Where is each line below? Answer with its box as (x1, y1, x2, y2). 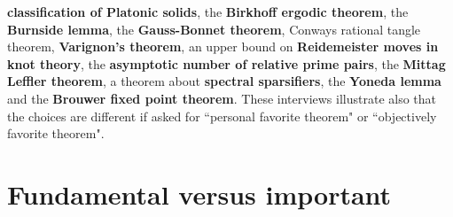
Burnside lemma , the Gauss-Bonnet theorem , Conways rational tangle (7, 19, 421, 38)
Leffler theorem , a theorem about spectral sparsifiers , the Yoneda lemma (7, 72, 441, 90)
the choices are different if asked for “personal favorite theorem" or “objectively (7, 106, 437, 125)
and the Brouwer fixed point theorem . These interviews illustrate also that (7, 89, 437, 107)
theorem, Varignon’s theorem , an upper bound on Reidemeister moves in (7, 37, 439, 56)
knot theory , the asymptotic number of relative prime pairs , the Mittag (7, 54, 446, 73)
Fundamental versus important (7, 175, 392, 212)
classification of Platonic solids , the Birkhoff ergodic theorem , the (7, 3, 409, 20)
